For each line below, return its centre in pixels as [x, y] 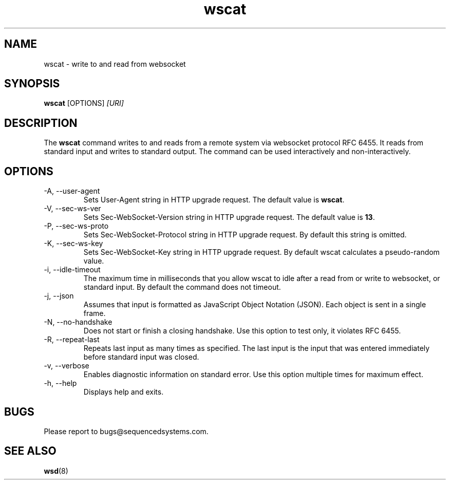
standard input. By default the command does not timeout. [182, 287]
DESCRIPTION [41, 123]
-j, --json [59, 296]
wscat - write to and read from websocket [115, 64]
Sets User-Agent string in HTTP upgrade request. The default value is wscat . [214, 200]
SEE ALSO [30, 451]
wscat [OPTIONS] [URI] [84, 103]
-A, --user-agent [72, 191]
